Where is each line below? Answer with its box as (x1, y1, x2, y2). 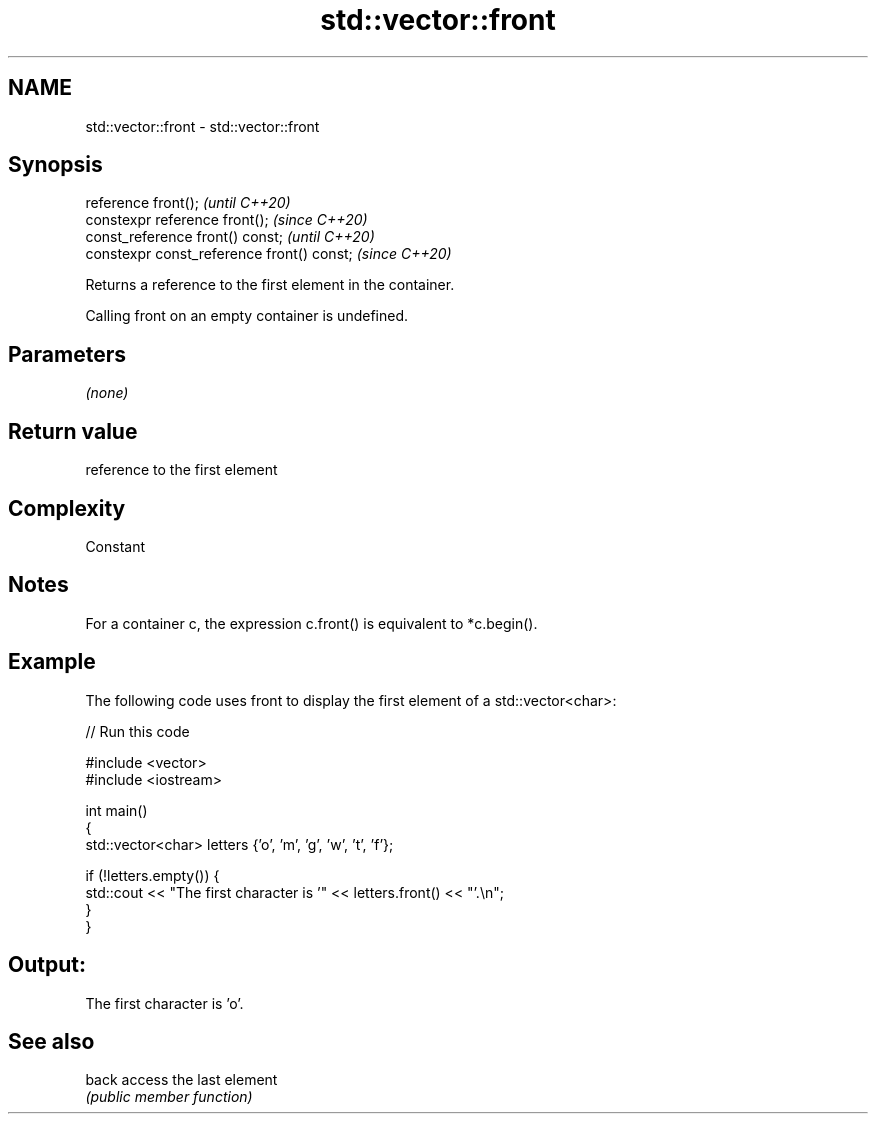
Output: (8, 952, 86, 978)
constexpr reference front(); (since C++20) (85, 211, 368, 229)
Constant (85, 537, 146, 555)
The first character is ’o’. (85, 994, 244, 1012)
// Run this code (85, 722, 190, 740)
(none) (85, 384, 129, 402)
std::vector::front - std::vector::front (85, 117, 320, 135)
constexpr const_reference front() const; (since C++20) (85, 245, 452, 263)
